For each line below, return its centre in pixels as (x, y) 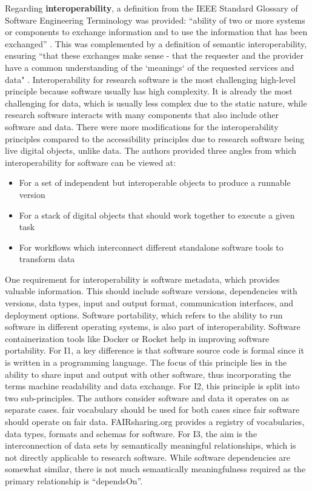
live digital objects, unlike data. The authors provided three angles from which (151, 150)
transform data (47, 259)
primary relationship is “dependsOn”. (74, 480)
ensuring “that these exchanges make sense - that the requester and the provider (154, 55)
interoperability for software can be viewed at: (91, 162)
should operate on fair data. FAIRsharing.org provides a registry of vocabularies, (155, 421)
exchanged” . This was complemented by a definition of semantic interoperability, (156, 43)
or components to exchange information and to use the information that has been (156, 32)
